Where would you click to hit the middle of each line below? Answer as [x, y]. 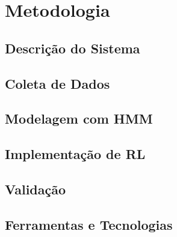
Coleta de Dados [57, 83]
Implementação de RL [75, 154]
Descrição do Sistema [73, 48]
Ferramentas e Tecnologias [89, 224]
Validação [36, 189]
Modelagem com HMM [79, 118]
